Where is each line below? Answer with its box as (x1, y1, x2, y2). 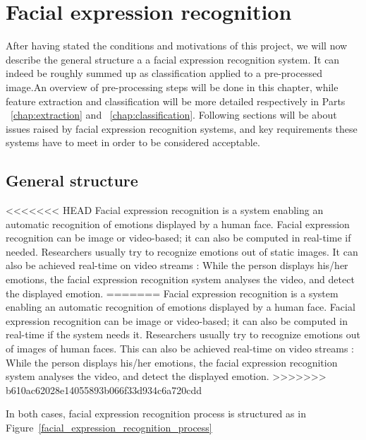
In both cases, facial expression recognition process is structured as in (6, 406, 306, 421)
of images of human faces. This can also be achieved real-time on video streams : (6, 341, 354, 356)
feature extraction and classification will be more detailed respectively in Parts (6, 93, 346, 108)
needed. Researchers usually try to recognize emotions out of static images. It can (6, 244, 358, 258)
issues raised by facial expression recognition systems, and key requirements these (6, 121, 358, 136)
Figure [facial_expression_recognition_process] (6, 420, 212, 434)
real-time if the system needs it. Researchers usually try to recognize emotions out (6, 327, 360, 342)
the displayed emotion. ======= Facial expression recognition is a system (6, 285, 338, 300)
